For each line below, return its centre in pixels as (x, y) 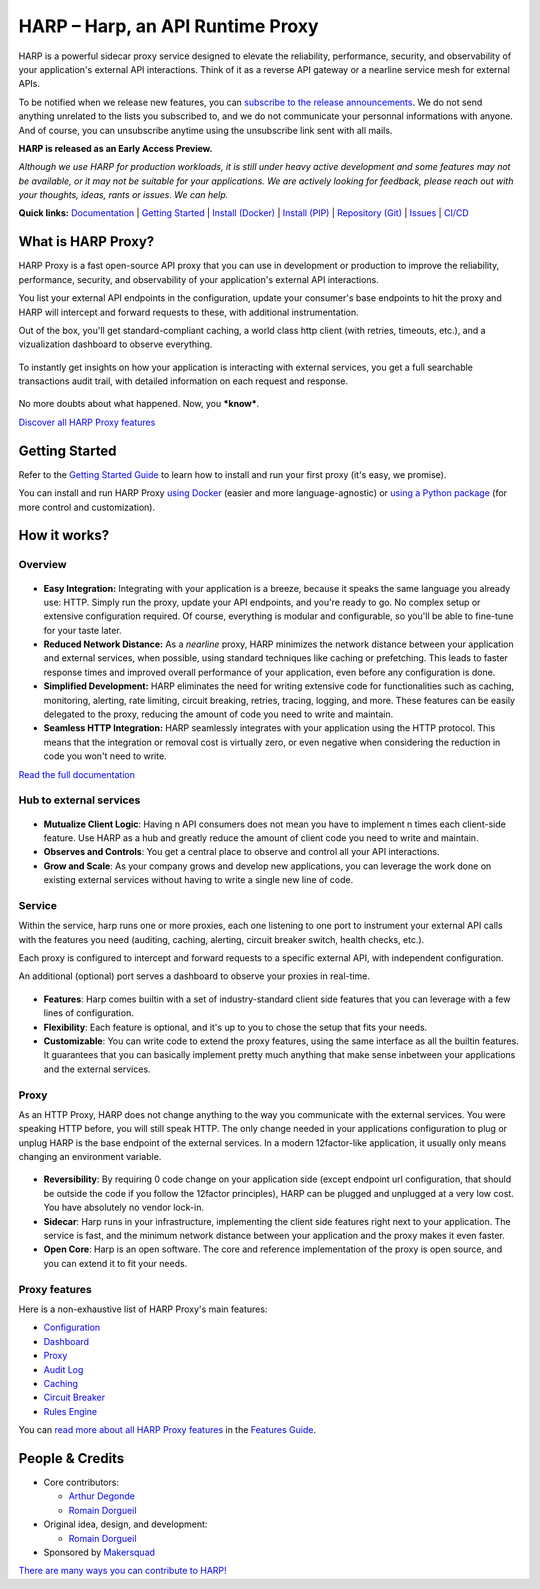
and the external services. (97, 1069)
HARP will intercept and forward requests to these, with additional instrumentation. (188, 312)
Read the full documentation (76, 774)
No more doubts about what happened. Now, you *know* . (139, 404)
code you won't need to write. (105, 756)
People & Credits (71, 1458)
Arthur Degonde (101, 1496)
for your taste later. (82, 630)
